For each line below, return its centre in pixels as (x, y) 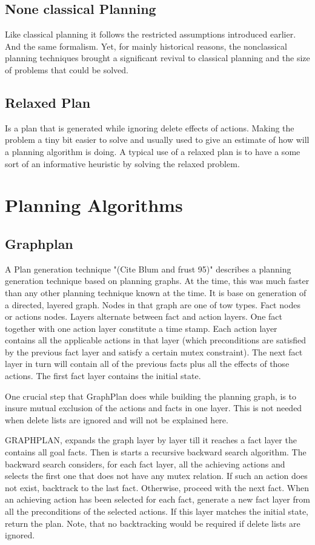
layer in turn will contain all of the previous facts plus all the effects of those (147, 364)
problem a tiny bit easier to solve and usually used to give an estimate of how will (157, 140)
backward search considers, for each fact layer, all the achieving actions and (145, 464)
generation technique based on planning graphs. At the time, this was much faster (157, 281)
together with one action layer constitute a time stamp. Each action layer (141, 328)
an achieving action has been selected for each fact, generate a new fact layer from (157, 499)
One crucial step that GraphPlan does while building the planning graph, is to (151, 396)
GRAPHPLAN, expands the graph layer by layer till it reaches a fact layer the (151, 440)
